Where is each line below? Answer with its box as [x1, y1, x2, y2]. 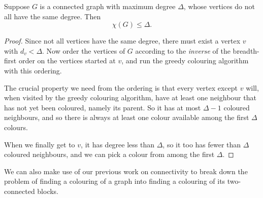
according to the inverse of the [135, 45, 231, 56]
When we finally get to [4, 139, 75, 149]
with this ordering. [4, 65, 62, 75]
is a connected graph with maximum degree [40, 1, 176, 11]
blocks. [37, 185, 59, 196]
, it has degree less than [81, 139, 154, 149]
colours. [4, 122, 28, 132]
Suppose [4, 1, 30, 11]
